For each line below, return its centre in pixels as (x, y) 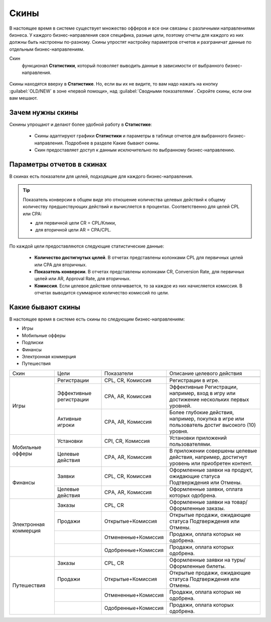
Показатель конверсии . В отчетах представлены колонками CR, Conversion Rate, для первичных (139, 271)
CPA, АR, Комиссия (128, 396)
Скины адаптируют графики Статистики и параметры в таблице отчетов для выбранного (131, 136)
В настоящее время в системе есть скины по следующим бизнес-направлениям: (97, 319)
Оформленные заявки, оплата (206, 489)
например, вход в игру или (202, 393)
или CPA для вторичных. (61, 265)
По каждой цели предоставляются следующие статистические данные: (87, 246)
